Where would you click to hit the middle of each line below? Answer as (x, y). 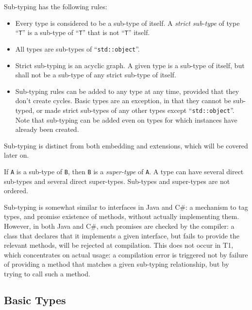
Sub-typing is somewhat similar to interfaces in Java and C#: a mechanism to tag (126, 207)
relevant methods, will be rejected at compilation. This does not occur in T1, (119, 245)
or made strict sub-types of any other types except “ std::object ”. (135, 110)
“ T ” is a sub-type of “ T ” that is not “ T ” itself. (83, 32)
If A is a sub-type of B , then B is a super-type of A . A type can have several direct (124, 171)
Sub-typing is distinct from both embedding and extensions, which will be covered (126, 145)
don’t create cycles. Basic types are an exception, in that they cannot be (123, 100)
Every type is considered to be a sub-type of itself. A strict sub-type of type (127, 23)
